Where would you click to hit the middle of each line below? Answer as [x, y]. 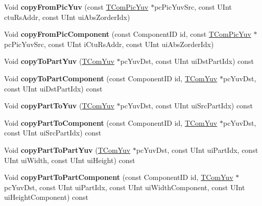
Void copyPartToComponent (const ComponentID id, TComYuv [111, 122]
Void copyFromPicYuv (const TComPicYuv [76, 7]
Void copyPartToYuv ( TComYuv [59, 106]
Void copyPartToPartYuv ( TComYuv [67, 150]
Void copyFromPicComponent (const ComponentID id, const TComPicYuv [128, 34]
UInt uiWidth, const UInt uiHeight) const [70, 160]
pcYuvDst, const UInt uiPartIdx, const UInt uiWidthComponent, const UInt [125, 187]
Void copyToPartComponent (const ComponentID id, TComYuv [111, 78]
